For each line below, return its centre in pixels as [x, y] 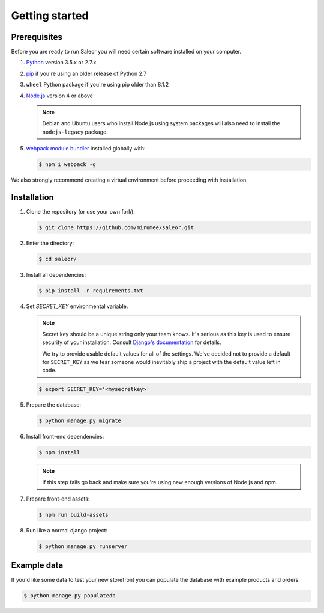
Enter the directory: [50, 243]
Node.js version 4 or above [59, 96]
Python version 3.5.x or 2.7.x [61, 63]
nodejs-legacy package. [75, 132]
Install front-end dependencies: [65, 437]
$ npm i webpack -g [67, 165]
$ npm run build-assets [74, 515]
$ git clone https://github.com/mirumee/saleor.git [116, 228]
